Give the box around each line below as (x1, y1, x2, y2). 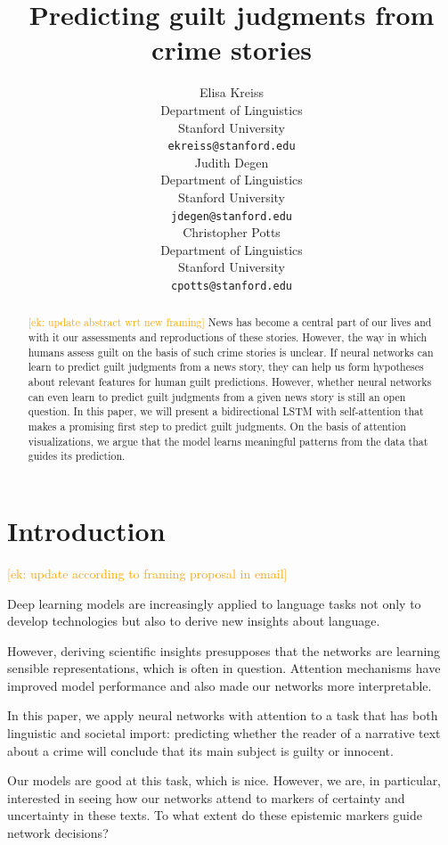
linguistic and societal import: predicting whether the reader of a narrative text (7, 724, 441, 742)
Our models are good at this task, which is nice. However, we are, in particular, (7, 771, 442, 790)
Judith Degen (194, 152, 269, 171)
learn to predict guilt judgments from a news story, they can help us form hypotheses (28, 359, 424, 374)
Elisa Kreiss (199, 83, 265, 102)
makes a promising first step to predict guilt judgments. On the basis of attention (28, 419, 406, 434)
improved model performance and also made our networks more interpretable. (7, 676, 432, 694)
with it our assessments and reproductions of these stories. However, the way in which (28, 330, 428, 345)
